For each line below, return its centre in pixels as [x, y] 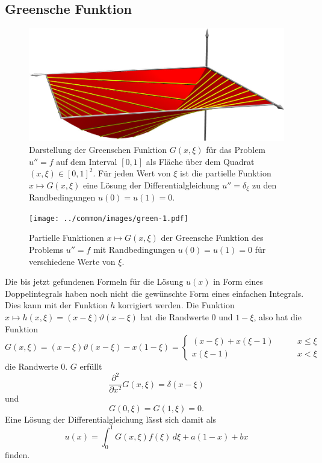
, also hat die [277, 316]
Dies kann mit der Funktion [56, 305]
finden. [17, 454]
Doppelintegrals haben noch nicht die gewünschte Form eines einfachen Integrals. [154, 293]
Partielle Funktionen [67, 238]
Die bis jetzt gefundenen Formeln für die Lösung [94, 281]
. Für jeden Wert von [132, 173]
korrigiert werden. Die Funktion [176, 305]
